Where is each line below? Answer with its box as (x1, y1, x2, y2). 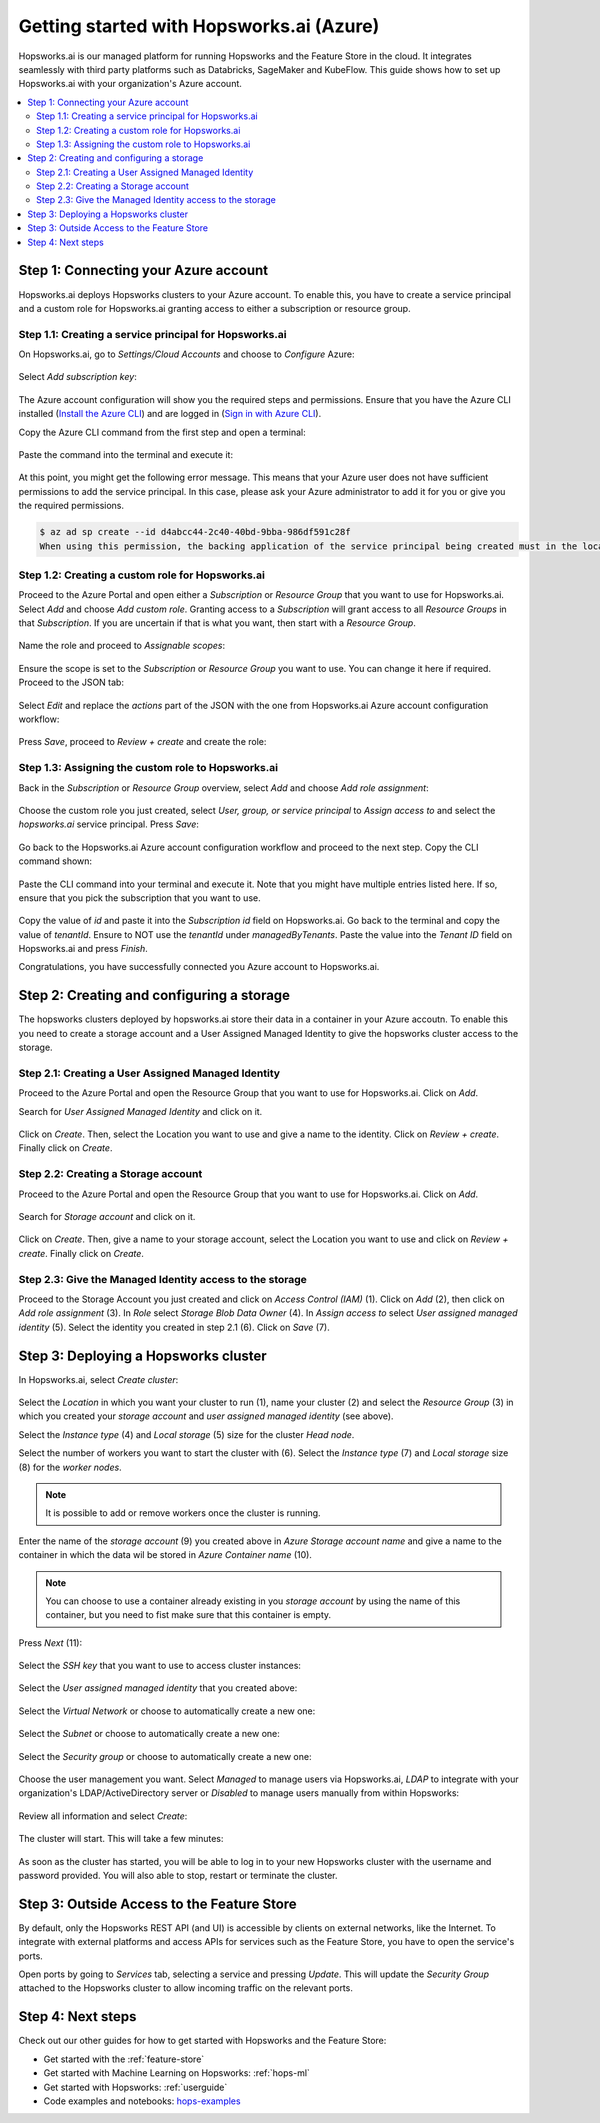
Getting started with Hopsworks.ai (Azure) (18, 15, 380, 37)
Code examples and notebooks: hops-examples (43, 2095, 241, 2107)
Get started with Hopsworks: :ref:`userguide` (43, 2081, 228, 2093)
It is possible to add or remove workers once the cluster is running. (45, 1507, 321, 1519)
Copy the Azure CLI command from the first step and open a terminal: (18, 426, 307, 438)
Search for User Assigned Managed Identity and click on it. (18, 1105, 263, 1117)
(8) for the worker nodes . (18, 1461, 122, 1473)
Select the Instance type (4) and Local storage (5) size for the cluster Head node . (18, 1428, 355, 1440)
